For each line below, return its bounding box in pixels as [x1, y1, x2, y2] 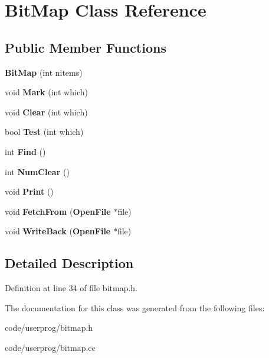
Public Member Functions [5, 38, 166, 56]
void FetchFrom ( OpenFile [5, 205, 111, 217]
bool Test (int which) [5, 125, 84, 138]
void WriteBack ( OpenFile [5, 225, 111, 237]
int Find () [5, 145, 46, 157]
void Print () [5, 185, 54, 198]
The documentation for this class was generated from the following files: [5, 301, 265, 314]
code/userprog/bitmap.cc [5, 341, 96, 353]
